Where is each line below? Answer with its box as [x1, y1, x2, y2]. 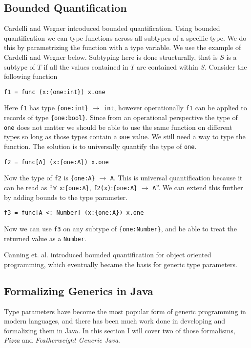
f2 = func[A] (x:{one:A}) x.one [4, 158, 109, 166]
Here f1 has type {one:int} [4, 102, 88, 113]
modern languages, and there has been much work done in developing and [4, 316, 225, 326]
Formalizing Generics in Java [4, 283, 153, 298]
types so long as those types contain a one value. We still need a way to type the [4, 131, 246, 142]
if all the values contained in [43, 61, 128, 72]
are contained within [137, 61, 198, 72]
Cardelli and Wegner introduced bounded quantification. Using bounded [4, 23, 220, 33]
